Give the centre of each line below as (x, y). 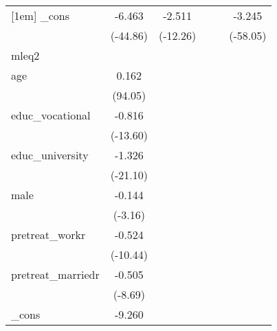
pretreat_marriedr (55, 274)
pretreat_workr (48, 235)
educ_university (50, 155)
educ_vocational (51, 115)
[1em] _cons (40, 15)
